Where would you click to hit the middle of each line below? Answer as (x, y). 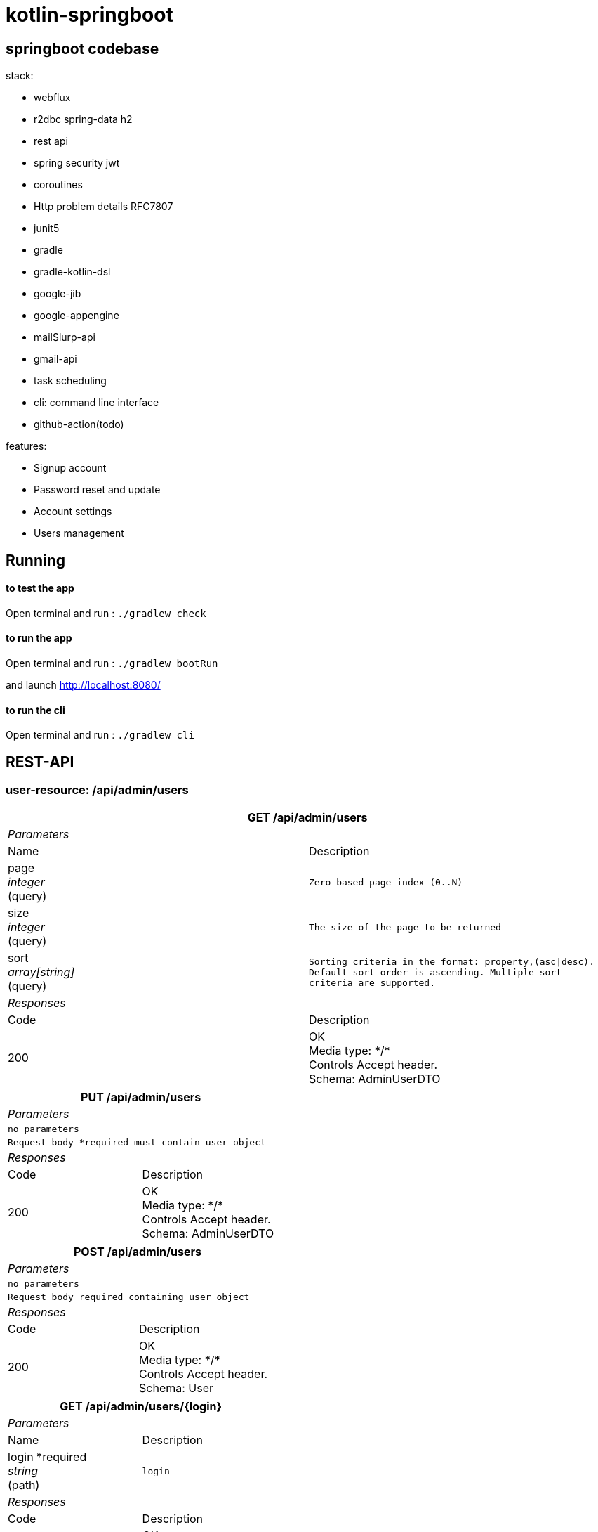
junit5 (47, 228)
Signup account (70, 468)
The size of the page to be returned (405, 927)
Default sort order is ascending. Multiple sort (436, 972)
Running (36, 560)
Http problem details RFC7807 (104, 207)
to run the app (39, 638)
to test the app (40, 588)
